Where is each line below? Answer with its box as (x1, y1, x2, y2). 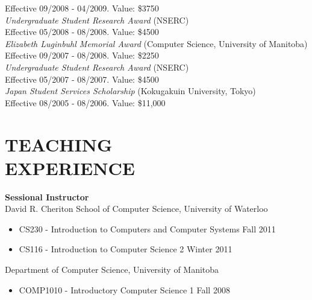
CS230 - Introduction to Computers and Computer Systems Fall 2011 (19, 222, 276, 235)
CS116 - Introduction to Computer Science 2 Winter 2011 (19, 243, 232, 255)
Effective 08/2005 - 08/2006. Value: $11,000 (5, 96, 166, 109)
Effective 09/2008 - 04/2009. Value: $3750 (5, 2, 159, 14)
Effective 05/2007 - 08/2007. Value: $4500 (5, 72, 159, 85)
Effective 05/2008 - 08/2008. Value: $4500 (5, 25, 159, 38)
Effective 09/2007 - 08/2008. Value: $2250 (5, 49, 159, 62)
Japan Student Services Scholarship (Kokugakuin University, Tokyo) (5, 85, 256, 97)
